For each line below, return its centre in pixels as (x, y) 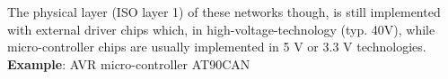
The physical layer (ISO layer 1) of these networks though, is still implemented (224, 12)
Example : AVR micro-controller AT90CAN (129, 63)
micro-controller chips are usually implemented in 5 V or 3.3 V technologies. (217, 47)
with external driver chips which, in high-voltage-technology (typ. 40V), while (221, 29)
